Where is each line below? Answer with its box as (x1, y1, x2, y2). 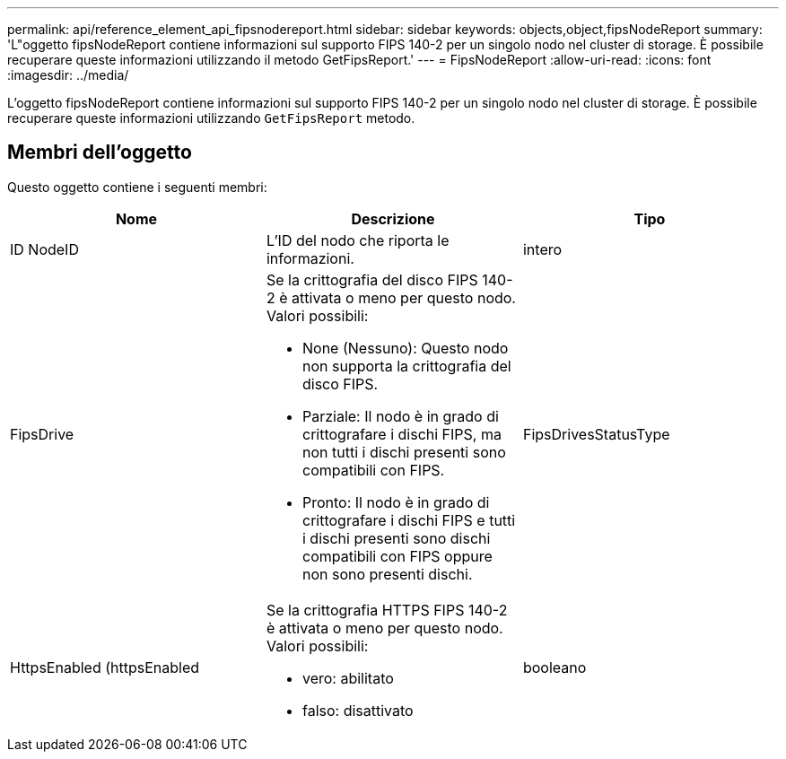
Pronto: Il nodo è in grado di (301, 493, 490, 511)
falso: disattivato (301, 701, 414, 720)
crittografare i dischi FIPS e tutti (301, 510, 516, 529)
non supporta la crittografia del (301, 356, 511, 375)
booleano (522, 658, 587, 676)
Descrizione (351, 209, 435, 228)
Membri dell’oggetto (7, 141, 192, 164)
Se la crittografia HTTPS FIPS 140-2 (266, 600, 508, 619)
